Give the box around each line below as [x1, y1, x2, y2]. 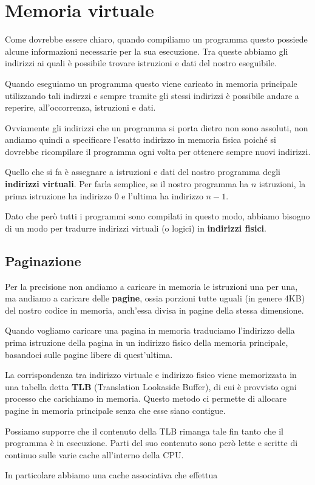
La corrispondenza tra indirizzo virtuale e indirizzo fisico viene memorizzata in [5, 368, 297, 381]
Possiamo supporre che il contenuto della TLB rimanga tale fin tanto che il [5, 424, 284, 437]
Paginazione [5, 251, 81, 270]
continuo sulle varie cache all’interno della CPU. [5, 448, 184, 461]
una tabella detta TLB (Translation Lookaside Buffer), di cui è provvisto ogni [5, 380, 297, 393]
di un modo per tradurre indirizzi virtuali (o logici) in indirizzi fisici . [5, 221, 266, 234]
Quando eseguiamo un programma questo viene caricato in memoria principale [5, 77, 297, 89]
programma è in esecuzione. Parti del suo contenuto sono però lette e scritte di [5, 436, 298, 449]
